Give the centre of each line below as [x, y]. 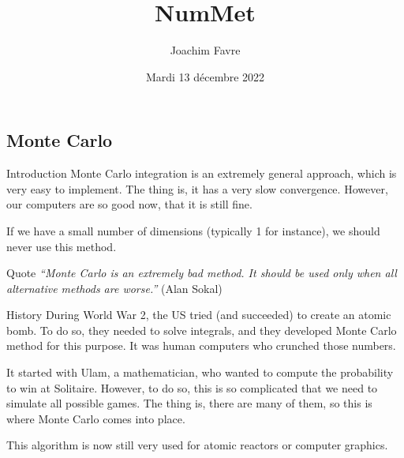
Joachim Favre [205, 50]
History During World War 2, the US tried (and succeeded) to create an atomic [199, 315]
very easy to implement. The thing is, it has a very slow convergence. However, [197, 188]
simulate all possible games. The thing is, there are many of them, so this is [189, 403]
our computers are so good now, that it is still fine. [129, 204]
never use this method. [62, 246]
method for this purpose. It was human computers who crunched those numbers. [201, 345]
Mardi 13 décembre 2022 [205, 76]
